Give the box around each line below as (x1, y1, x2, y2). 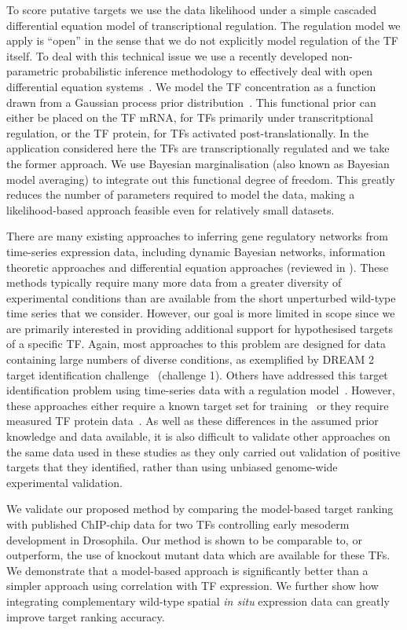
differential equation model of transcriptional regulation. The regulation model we (6, 16, 401, 33)
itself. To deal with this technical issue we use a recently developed (6, 47, 328, 64)
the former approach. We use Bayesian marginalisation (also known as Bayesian (6, 155, 390, 171)
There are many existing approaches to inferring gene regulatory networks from (6, 228, 388, 244)
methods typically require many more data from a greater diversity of (6, 274, 342, 291)
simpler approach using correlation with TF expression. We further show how (6, 577, 379, 594)
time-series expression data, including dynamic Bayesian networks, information (6, 243, 386, 259)
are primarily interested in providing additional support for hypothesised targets (6, 320, 393, 336)
